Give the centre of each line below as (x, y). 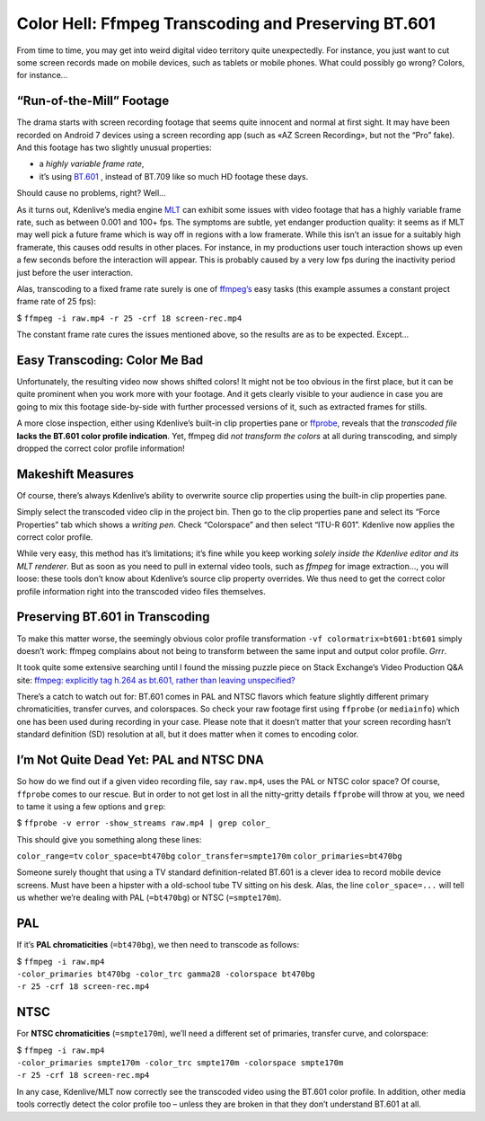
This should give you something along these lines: (109, 839)
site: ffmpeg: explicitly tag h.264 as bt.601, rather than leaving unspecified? (156, 680)
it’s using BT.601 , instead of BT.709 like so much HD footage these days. (174, 176)
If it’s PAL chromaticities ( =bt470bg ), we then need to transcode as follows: (158, 945)
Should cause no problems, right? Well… (91, 193)
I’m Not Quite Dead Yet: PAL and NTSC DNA (140, 760)
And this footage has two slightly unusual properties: (114, 147)
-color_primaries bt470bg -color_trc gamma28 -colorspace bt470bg (166, 974)
